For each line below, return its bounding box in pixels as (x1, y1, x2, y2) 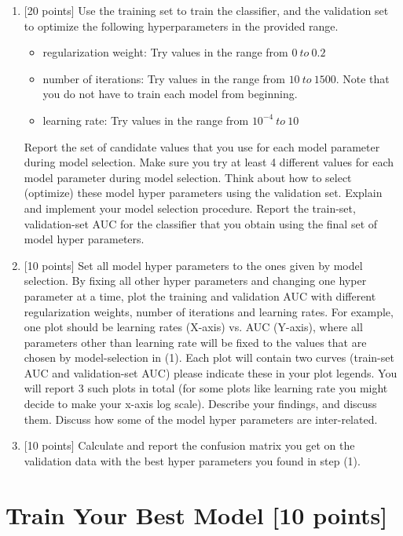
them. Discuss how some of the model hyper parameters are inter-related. (24, 410, 378, 427)
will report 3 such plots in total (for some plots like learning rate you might (24, 380, 388, 396)
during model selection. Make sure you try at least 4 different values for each (24, 154, 394, 170)
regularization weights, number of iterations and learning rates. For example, (24, 303, 394, 319)
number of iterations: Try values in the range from (42, 70, 285, 86)
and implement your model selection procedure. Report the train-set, (24, 199, 356, 216)
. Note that (335, 70, 390, 86)
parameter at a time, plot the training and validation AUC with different (24, 287, 376, 304)
